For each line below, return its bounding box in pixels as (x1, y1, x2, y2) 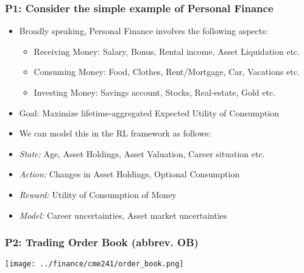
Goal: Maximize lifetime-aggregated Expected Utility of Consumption (19, 106, 280, 119)
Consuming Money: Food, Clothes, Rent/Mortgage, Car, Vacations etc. (34, 65, 300, 78)
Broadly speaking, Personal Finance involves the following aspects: (19, 24, 268, 37)
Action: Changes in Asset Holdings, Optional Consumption (19, 168, 240, 180)
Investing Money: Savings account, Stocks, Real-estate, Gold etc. (34, 86, 276, 98)
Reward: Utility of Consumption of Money (19, 188, 177, 200)
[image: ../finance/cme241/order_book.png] (5, 260, 184, 269)
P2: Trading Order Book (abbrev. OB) (5, 235, 199, 250)
